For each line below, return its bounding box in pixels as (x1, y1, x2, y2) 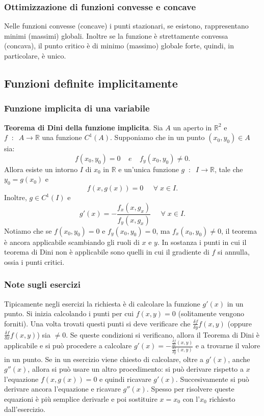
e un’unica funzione (118, 163, 179, 174)
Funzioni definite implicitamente (4, 75, 178, 91)
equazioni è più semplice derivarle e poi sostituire (4, 393, 157, 404)
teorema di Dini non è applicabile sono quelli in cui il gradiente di (4, 246, 209, 257)
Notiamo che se (4, 225, 52, 236)
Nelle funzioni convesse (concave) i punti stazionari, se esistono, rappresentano (4, 20, 249, 31)
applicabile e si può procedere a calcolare (4, 340, 132, 351)
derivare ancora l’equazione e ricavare (4, 383, 121, 394)
